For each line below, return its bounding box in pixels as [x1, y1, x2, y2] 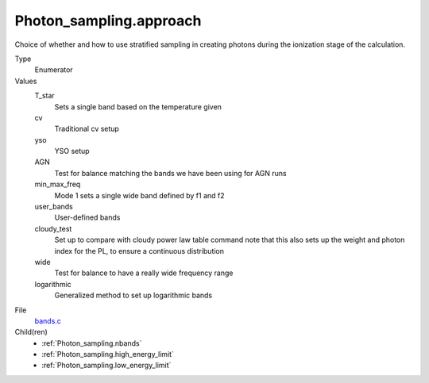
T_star [34, 91, 55, 101]
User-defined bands [54, 213, 121, 222]
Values [14, 76, 37, 86]
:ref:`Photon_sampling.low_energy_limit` [41, 361, 172, 370]
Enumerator [34, 65, 73, 75]
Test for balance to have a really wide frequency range [54, 268, 234, 278]
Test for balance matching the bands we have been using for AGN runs [54, 168, 287, 178]
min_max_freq [34, 179, 81, 190]
